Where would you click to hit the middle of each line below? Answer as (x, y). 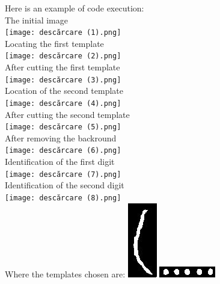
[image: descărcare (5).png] (63, 127)
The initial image (36, 20)
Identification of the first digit (60, 162)
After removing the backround (61, 137)
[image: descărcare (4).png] (63, 103)
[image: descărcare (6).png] (63, 151)
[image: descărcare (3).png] (63, 80)
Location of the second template (64, 91)
